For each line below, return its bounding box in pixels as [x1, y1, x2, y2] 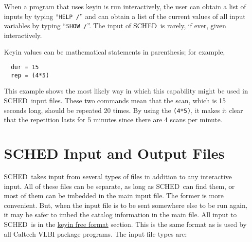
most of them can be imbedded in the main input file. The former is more [4, 190, 224, 201]
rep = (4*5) [11, 72, 50, 79]
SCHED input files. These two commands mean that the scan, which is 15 [4, 95, 226, 105]
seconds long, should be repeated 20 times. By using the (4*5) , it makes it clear [4, 105, 243, 115]
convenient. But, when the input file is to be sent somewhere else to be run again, [4, 200, 248, 210]
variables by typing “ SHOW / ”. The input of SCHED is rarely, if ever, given [4, 20, 226, 31]
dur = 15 [11, 64, 39, 71]
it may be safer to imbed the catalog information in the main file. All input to [4, 209, 237, 220]
